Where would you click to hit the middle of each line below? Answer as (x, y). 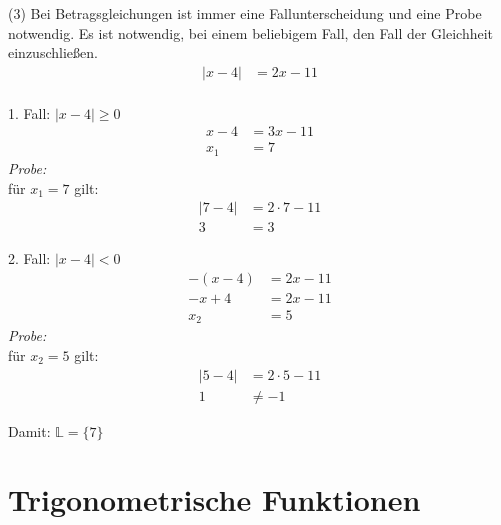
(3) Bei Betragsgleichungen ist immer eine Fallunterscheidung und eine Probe (245, 13)
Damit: (29, 430)
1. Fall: (29, 112)
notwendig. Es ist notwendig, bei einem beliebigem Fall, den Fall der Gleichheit (251, 32)
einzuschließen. (53, 52)
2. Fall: (29, 258)
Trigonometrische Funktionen (214, 499)
